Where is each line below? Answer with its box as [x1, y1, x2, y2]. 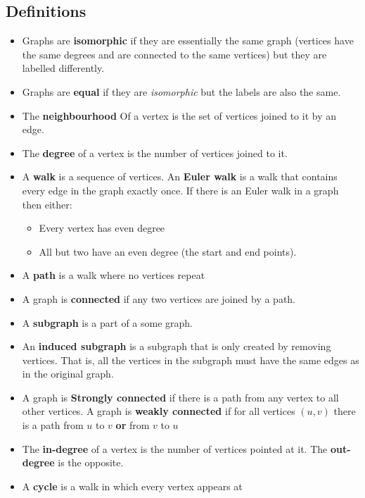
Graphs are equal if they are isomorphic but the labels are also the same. [22, 84, 341, 99]
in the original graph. [22, 366, 114, 381]
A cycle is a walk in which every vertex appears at [22, 478, 243, 493]
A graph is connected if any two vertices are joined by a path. [22, 291, 295, 306]
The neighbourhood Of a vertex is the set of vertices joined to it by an [22, 108, 337, 123]
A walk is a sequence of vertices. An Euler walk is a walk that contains [22, 169, 338, 184]
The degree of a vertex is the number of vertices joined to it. [22, 145, 288, 160]
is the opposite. [58, 455, 124, 470]
